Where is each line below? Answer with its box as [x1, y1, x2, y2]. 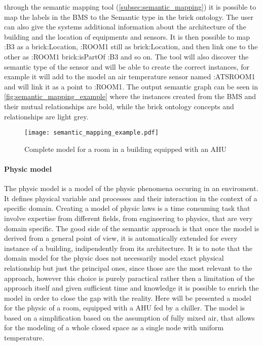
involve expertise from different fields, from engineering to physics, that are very [4, 212, 253, 223]
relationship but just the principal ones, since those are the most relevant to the [4, 262, 252, 273]
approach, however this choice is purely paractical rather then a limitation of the [4, 272, 255, 283]
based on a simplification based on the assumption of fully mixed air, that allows [4, 312, 255, 323]
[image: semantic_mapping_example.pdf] [24, 129, 159, 137]
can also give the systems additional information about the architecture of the [4, 21, 246, 32]
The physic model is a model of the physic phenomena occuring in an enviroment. [4, 183, 258, 194]
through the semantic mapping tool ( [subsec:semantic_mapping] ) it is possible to [4, 2, 256, 12]
